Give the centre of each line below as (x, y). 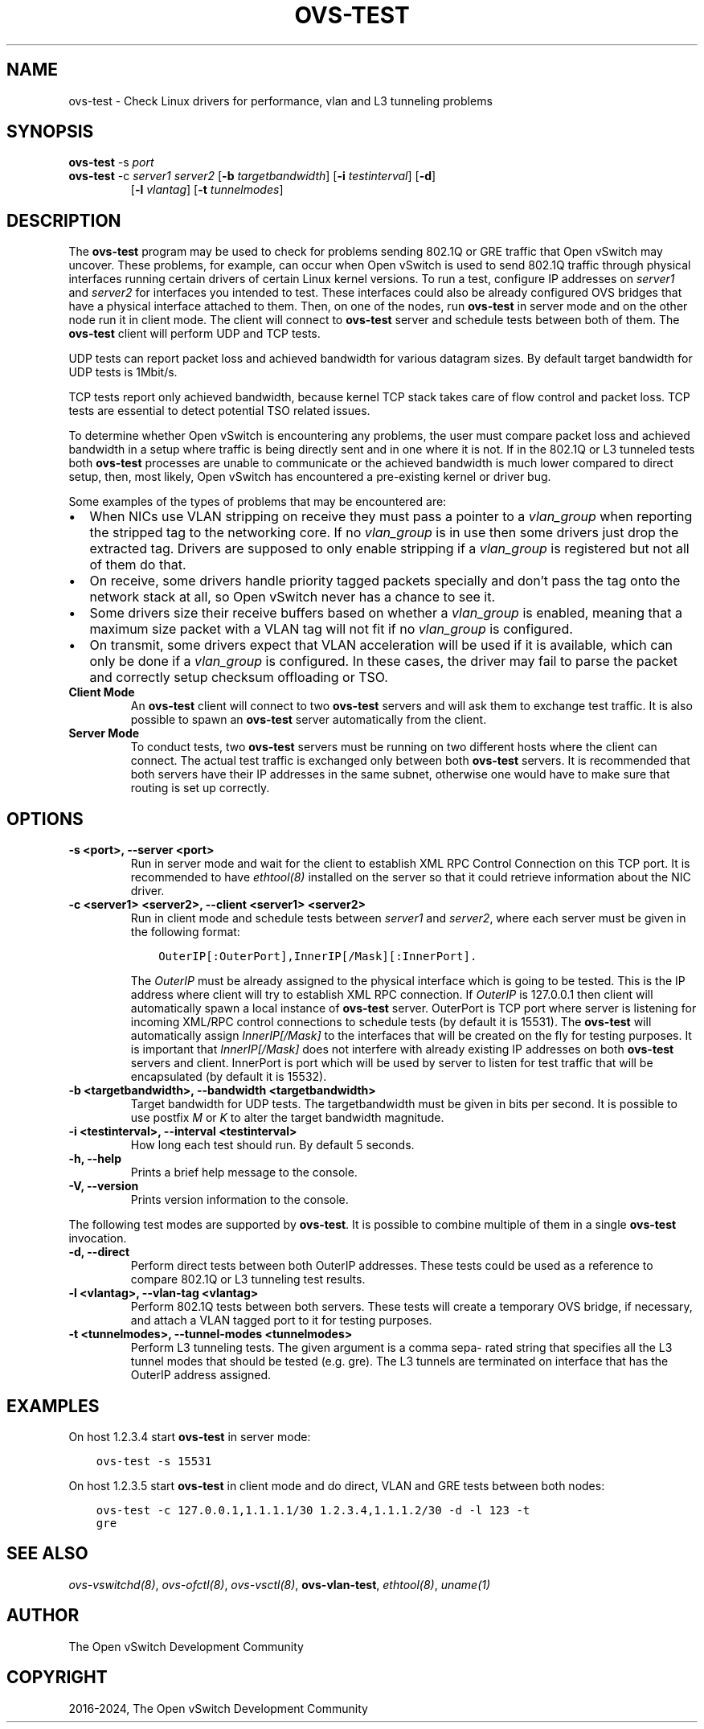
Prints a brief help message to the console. (244, 1173)
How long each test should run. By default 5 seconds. (272, 1145)
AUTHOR (43, 1616)
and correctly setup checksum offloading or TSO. (239, 678)
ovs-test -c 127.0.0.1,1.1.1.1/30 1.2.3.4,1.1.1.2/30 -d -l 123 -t (313, 1510)
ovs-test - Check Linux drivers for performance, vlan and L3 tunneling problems (280, 101)
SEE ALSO (47, 1554)
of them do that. (138, 565)
